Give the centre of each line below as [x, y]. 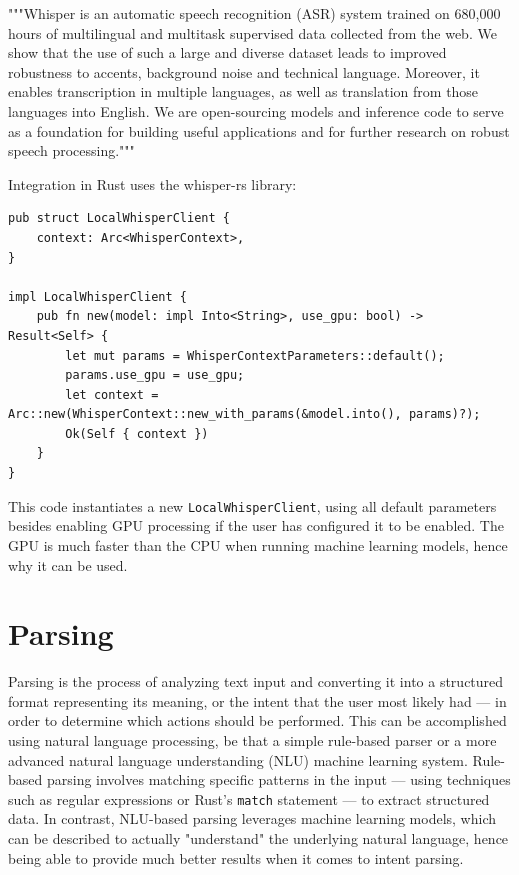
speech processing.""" [71, 150]
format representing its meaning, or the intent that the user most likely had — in [257, 700]
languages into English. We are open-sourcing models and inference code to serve [256, 110]
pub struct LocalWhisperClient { [119, 218]
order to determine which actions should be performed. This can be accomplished [257, 720]
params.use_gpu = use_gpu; [155, 375]
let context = [112, 394]
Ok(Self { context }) [137, 433]
